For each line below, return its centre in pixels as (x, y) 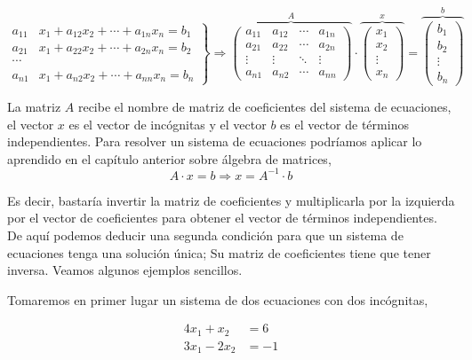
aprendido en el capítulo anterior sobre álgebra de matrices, (169, 158)
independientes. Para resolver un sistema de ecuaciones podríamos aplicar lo (215, 141)
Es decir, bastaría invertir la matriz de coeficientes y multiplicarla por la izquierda (231, 200)
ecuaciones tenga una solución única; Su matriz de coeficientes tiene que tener (219, 252)
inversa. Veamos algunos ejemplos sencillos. (125, 270)
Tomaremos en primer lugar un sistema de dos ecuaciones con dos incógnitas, (218, 299)
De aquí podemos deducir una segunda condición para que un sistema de (205, 235)
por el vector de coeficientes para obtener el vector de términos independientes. (222, 218)
